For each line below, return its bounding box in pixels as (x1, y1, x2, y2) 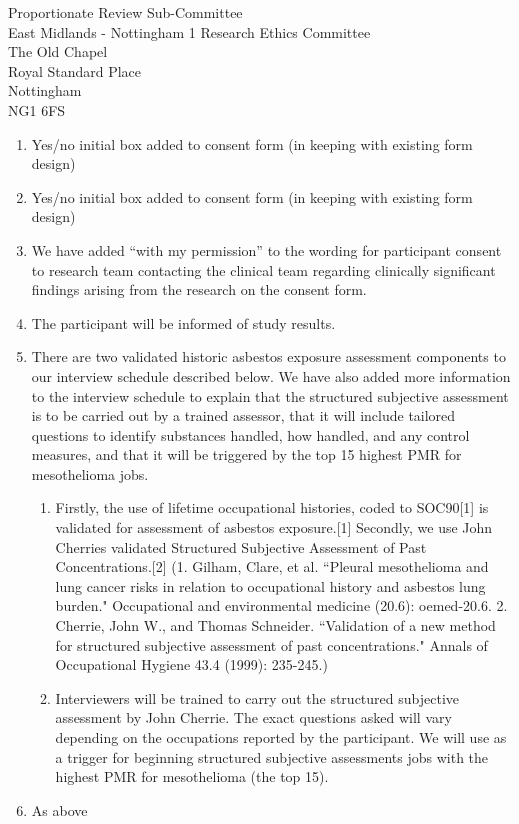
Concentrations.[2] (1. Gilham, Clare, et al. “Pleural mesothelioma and (55, 556, 489, 577)
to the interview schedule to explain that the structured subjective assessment (31, 385, 509, 406)
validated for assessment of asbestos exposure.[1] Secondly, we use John (55, 517, 493, 538)
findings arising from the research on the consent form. (31, 279, 367, 300)
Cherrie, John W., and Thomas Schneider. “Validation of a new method (55, 615, 496, 636)
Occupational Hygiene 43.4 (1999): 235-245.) (55, 654, 328, 675)
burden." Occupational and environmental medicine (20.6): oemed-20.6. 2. (55, 595, 508, 616)
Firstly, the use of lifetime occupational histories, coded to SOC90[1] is (55, 497, 489, 518)
